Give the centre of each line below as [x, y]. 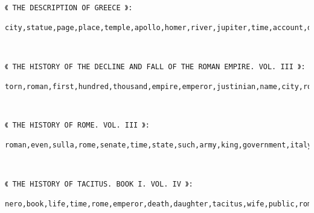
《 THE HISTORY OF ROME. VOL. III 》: [77, 125]
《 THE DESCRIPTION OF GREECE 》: [69, 8]
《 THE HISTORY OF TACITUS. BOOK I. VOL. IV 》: [99, 184]
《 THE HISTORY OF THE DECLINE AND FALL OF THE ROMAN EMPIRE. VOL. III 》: [155, 66]
